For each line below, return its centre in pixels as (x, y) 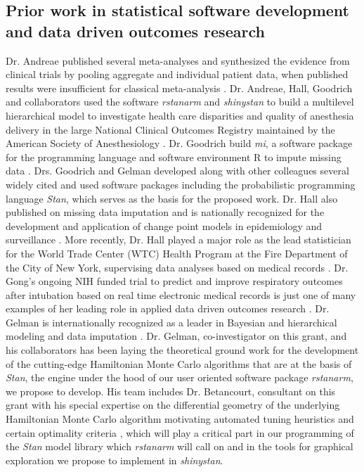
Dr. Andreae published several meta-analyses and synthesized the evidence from (178, 60)
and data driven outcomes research (135, 31)
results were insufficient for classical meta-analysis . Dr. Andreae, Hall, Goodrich (179, 88)
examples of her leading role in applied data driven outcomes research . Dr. (168, 308)
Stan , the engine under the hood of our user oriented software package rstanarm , (180, 377)
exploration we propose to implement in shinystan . (115, 460)
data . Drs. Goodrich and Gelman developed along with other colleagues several (177, 171)
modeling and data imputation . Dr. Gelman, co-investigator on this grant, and (176, 336)
